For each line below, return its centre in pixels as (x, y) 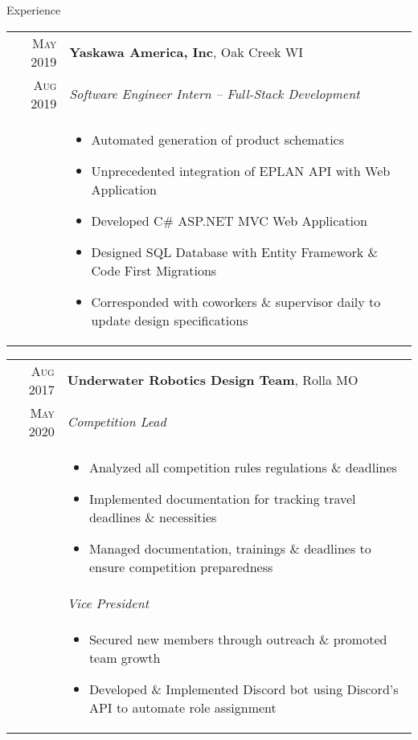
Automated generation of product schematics (218, 139)
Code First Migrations (154, 270)
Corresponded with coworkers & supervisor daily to (236, 301)
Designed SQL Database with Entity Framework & (235, 251)
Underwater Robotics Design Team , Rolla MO (213, 380)
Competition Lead (117, 422)
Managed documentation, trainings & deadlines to (230, 548)
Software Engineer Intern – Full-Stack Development (215, 94)
